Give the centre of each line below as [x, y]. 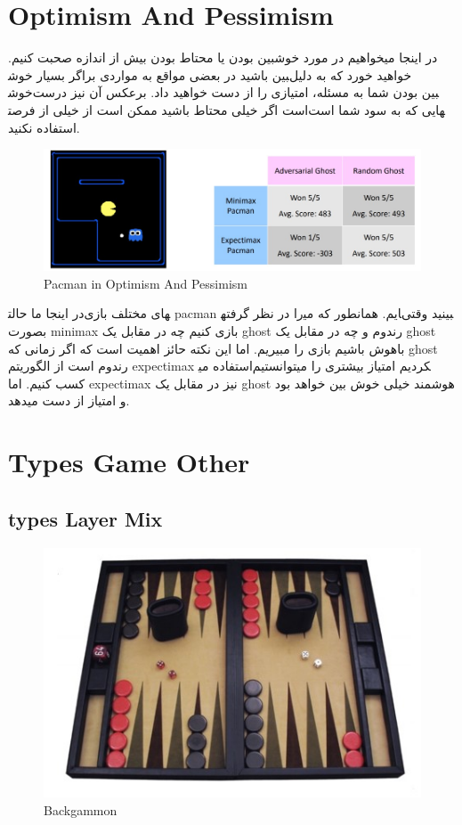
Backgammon [81, 809]
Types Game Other [129, 462]
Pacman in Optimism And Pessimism [146, 283]
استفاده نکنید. [44, 127]
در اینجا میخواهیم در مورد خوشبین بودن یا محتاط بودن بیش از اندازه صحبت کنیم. [223, 57]
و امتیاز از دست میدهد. [69, 400]
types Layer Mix [85, 518]
